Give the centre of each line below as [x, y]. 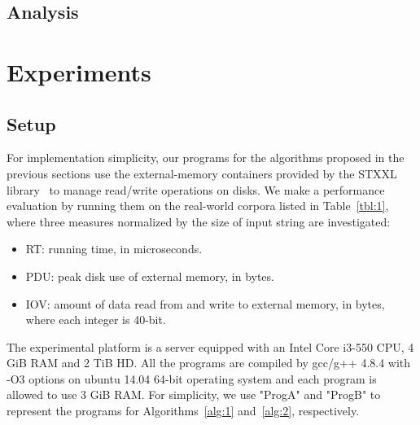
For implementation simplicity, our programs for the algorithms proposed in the [206, 158]
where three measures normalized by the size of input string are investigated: [199, 221]
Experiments [79, 71]
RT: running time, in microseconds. [114, 249]
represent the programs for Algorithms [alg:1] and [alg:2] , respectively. [183, 411]
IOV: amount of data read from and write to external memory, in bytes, [205, 303]
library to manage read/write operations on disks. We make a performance [196, 189]
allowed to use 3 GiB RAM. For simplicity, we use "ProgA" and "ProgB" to [194, 394]
